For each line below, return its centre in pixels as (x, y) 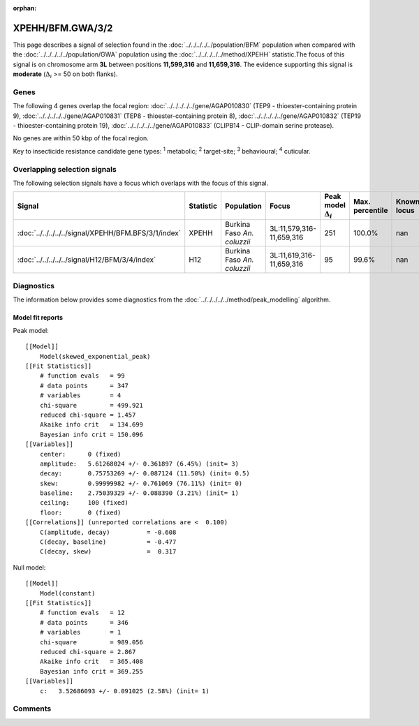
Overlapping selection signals (65, 169)
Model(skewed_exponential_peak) (95, 356)
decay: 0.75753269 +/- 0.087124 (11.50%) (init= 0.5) (145, 474)
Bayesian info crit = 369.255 (91, 671)
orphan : (25, 8)
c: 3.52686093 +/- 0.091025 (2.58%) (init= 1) (124, 691)
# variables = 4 (80, 395)
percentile (370, 210)
